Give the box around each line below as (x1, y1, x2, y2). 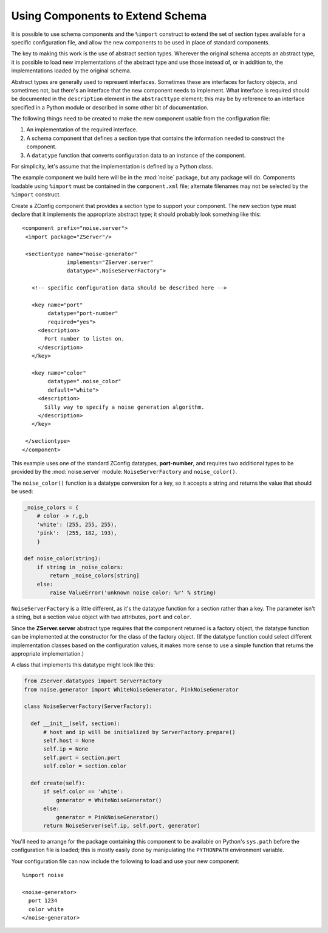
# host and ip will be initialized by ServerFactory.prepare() (43, 729, 236, 735)
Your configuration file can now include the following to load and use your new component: (11, 858, 240, 865)
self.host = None (43, 737, 95, 744)
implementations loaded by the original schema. (11, 67, 132, 74)
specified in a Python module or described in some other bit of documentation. (11, 103, 209, 111)
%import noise (22, 872, 64, 879)
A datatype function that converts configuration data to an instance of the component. (26, 151, 246, 159)
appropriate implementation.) (11, 650, 84, 657)
